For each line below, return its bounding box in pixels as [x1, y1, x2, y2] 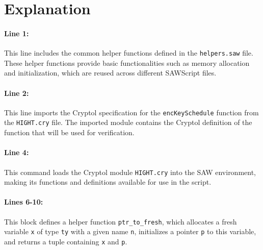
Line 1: [4, 28, 29, 38]
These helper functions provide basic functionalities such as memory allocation [4, 57, 250, 68]
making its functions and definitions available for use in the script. [4, 177, 212, 187]
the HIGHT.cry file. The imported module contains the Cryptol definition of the [4, 117, 252, 128]
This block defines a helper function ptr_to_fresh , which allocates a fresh [4, 216, 237, 227]
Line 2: [4, 87, 29, 98]
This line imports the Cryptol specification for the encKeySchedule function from [4, 107, 259, 117]
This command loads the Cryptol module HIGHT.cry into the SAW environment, [4, 166, 256, 177]
